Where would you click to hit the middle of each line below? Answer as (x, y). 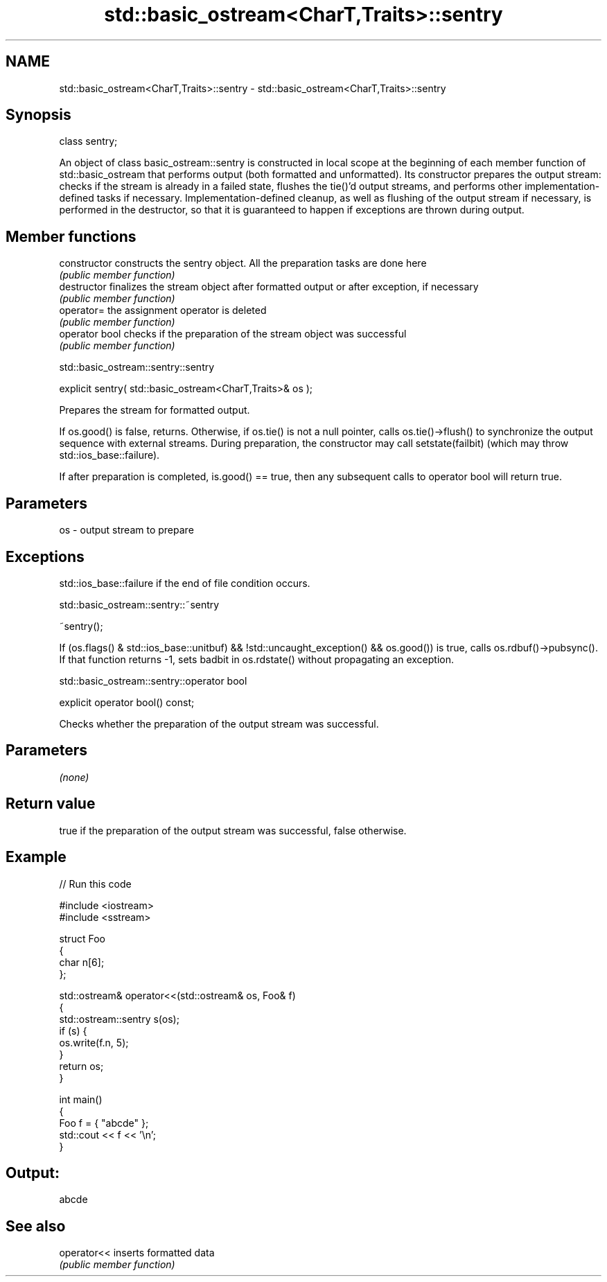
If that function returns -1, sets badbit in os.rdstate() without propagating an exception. (257, 659)
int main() (81, 1099)
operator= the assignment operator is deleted (163, 310)
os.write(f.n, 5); (94, 1042)
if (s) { (73, 1030)
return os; (81, 1066)
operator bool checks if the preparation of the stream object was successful (233, 334)
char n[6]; (82, 962)
